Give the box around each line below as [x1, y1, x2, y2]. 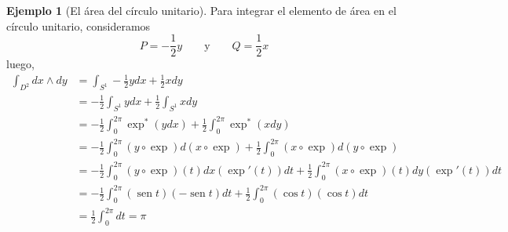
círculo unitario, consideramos [6, 17, 151, 34]
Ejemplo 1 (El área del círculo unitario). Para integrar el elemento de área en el [6, 2, 397, 18]
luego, [6, 56, 35, 72]
